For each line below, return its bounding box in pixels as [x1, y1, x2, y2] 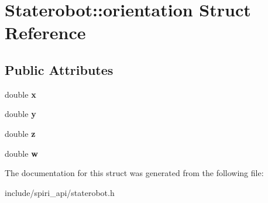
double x [5, 88, 36, 100]
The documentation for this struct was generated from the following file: [5, 167, 264, 179]
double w [5, 147, 38, 159]
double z [5, 127, 36, 139]
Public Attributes [5, 60, 114, 78]
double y [5, 108, 36, 120]
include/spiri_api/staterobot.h [5, 186, 115, 198]
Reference [5, 20, 86, 44]
